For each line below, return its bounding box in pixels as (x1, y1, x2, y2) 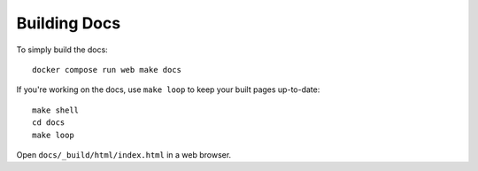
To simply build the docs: (16, 44, 108, 55)
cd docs (32, 118, 66, 128)
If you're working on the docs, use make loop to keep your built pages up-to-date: (16, 84, 320, 95)
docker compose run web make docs (32, 65, 181, 74)
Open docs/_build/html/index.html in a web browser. (16, 149, 232, 159)
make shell (32, 105, 80, 115)
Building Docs (16, 13, 121, 33)
